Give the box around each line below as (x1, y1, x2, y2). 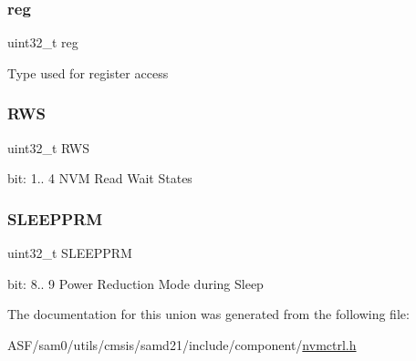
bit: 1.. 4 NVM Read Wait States (7, 169, 192, 188)
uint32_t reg (7, 33, 78, 52)
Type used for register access (7, 63, 169, 82)
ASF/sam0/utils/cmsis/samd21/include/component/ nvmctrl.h (7, 335, 357, 354)
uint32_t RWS (7, 138, 90, 157)
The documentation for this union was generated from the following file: (7, 304, 410, 324)
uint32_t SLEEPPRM (7, 243, 132, 263)
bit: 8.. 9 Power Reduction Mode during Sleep (7, 273, 264, 293)
